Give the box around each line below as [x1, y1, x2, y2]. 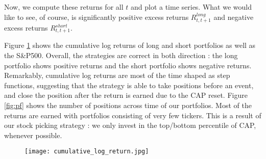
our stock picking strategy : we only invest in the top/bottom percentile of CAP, [4, 120, 256, 130]
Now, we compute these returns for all [4, 2, 124, 12]
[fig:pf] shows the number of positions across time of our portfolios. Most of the [4, 100, 252, 111]
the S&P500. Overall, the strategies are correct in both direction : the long [4, 50, 238, 61]
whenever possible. [4, 129, 62, 140]
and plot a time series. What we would [130, 2, 252, 12]
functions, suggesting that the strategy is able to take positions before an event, [4, 79, 254, 90]
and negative [213, 11, 254, 22]
